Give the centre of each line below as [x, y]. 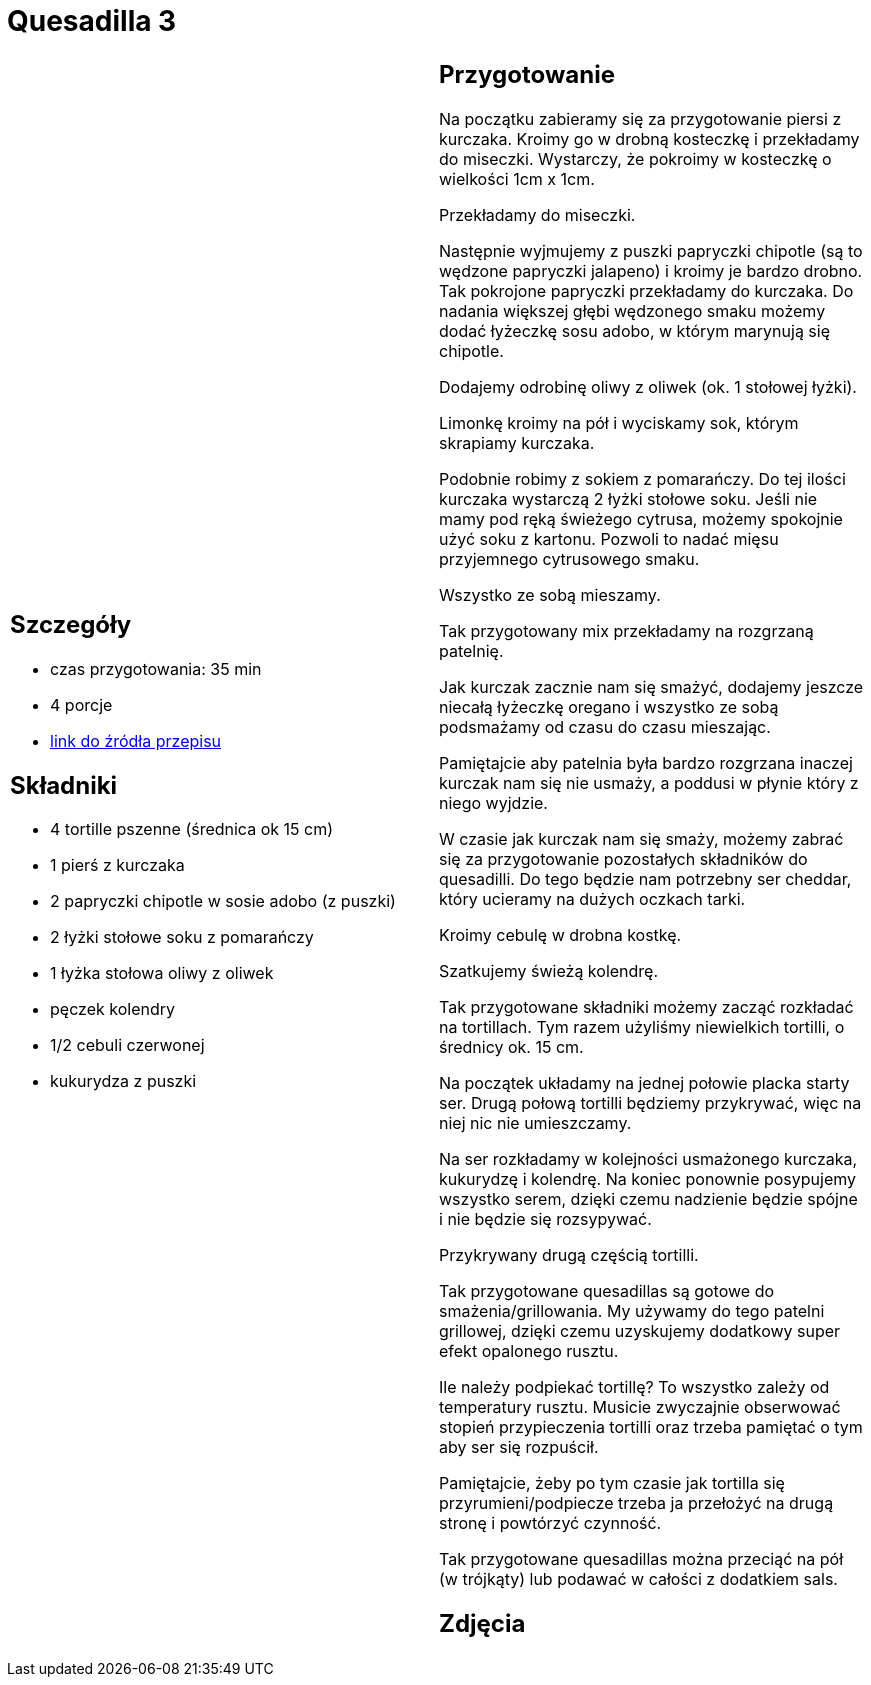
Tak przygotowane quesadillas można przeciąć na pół [641, 1558]
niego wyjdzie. [493, 802]
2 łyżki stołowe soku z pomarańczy [182, 937]
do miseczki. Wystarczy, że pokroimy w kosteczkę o [635, 158]
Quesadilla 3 [92, 21]
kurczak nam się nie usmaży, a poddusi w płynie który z [649, 782]
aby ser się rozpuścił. [519, 1446]
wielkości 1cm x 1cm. [517, 178]
